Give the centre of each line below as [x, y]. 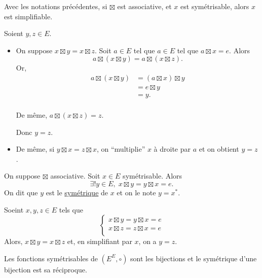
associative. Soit [75, 176]
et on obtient [219, 149]
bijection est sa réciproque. [46, 269]
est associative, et [144, 6]
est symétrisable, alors [215, 6]
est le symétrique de [77, 193]
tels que [71, 209]
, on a [147, 241]
